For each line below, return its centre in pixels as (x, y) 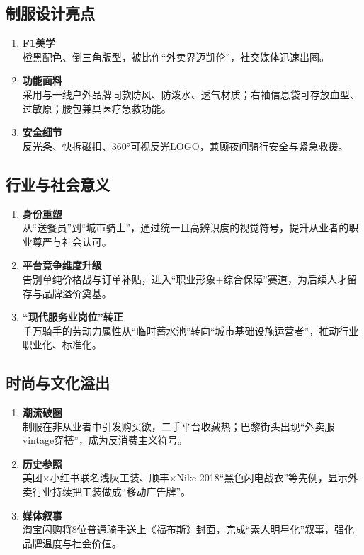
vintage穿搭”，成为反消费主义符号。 (105, 440)
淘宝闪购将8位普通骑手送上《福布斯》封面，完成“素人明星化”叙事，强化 (188, 529)
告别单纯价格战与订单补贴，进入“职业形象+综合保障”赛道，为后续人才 (184, 279)
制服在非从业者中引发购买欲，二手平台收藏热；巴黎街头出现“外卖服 (178, 426)
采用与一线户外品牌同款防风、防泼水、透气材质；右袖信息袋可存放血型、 (191, 94)
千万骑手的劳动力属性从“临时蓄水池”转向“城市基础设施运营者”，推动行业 (190, 330)
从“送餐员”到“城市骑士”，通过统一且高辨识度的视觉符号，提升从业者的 (186, 228)
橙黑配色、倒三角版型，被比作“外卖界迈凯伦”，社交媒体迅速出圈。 (176, 56)
